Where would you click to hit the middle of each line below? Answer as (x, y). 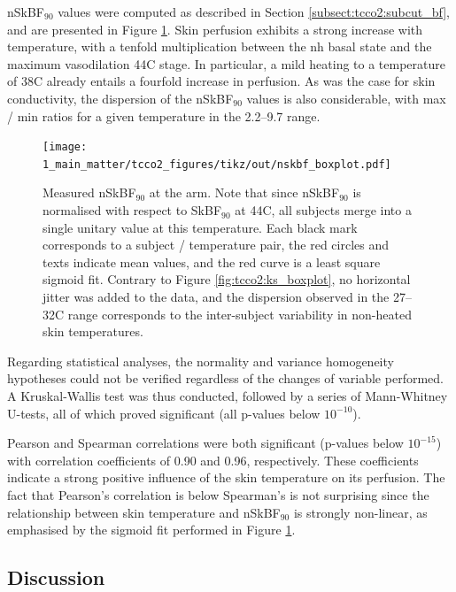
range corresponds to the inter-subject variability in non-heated (240, 314)
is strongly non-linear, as (360, 512)
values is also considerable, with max (346, 98)
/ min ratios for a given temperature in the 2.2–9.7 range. (164, 115)
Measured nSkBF (89, 192)
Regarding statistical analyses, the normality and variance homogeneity (201, 361)
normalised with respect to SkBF (132, 210)
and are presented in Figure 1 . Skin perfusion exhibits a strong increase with (215, 29)
